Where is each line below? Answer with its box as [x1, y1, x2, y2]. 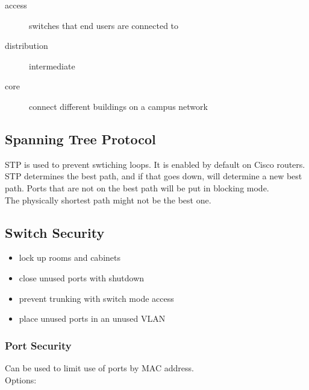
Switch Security [5, 223, 105, 241]
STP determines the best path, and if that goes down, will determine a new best [5, 170, 302, 182]
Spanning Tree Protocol [5, 129, 156, 148]
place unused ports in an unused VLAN [19, 312, 166, 325]
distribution [5, 39, 48, 52]
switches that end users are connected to [29, 19, 179, 31]
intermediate [29, 59, 75, 72]
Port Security [5, 337, 72, 353]
